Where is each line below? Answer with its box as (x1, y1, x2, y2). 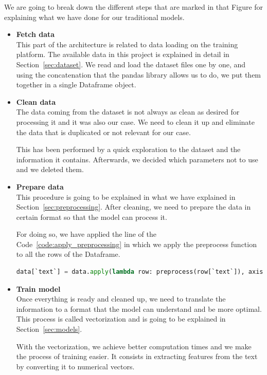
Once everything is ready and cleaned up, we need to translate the (16, 293, 226, 304)
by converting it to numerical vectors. (16, 361, 135, 371)
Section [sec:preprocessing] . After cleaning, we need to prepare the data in (16, 201, 251, 212)
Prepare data (16, 181, 64, 192)
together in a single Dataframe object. (16, 79, 136, 90)
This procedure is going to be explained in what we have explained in (16, 191, 236, 202)
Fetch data (16, 29, 55, 40)
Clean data (16, 96, 56, 107)
